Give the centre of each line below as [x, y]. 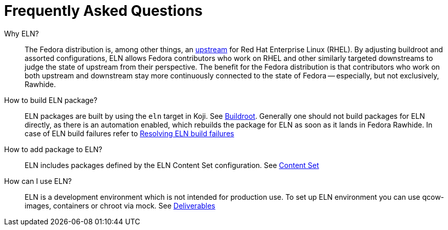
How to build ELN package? [51, 100]
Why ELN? [22, 33]
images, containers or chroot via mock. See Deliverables [120, 205]
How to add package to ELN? [53, 149]
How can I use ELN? [38, 181]
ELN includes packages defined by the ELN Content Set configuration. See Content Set [172, 165]
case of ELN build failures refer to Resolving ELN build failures [130, 133]
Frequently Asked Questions [103, 11]
